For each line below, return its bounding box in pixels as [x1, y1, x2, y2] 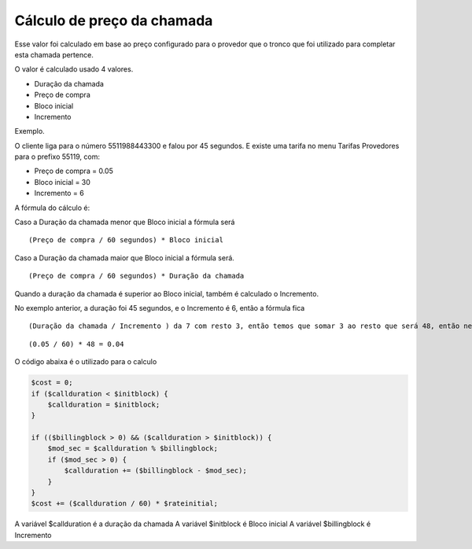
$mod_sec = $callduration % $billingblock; [47, 444, 218, 453]
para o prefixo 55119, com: [14, 152, 100, 161]
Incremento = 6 [34, 189, 84, 198]
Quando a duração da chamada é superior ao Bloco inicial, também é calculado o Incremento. [14, 289, 319, 298]
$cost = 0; [31, 378, 73, 387]
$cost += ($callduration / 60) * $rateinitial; [31, 499, 218, 508]
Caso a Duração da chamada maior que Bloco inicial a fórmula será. [14, 252, 235, 263]
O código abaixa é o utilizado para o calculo [14, 357, 157, 367]
